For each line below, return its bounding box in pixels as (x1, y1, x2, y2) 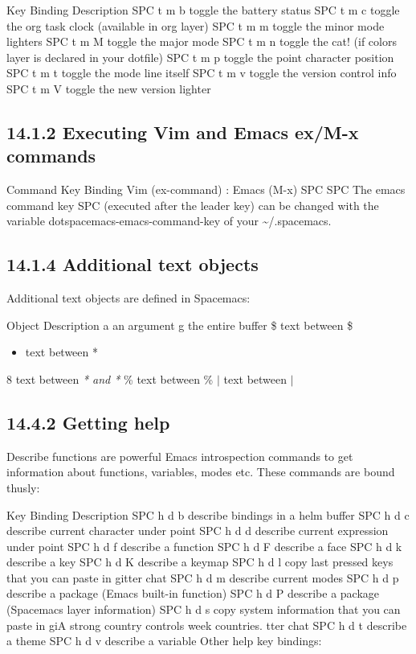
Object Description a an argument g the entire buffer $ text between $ (6, 316, 353, 333)
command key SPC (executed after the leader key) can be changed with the (6, 196, 379, 213)
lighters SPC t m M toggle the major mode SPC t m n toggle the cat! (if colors (6, 33, 397, 50)
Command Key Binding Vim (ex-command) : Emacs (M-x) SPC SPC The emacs (6, 181, 406, 198)
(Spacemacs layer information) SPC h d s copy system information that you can (6, 601, 401, 618)
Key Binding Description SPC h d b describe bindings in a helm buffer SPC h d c (6, 506, 410, 523)
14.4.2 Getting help (6, 409, 170, 434)
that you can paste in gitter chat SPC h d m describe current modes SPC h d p (6, 569, 399, 586)
